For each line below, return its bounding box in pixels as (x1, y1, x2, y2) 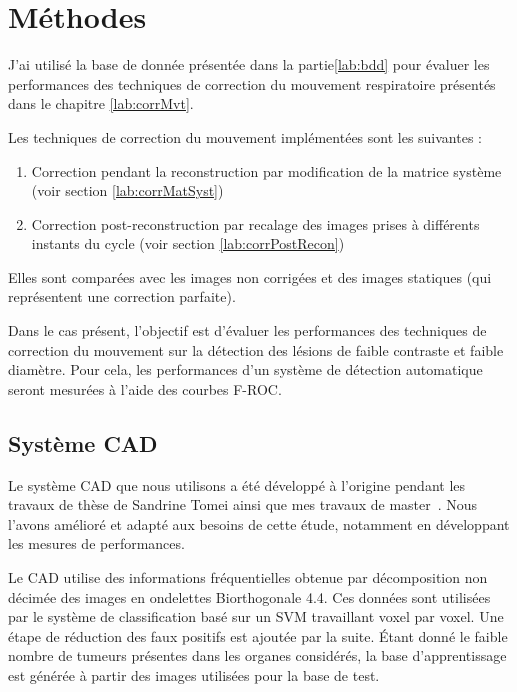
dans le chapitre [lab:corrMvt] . (8, 93, 194, 114)
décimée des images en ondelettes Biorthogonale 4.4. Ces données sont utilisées (8, 586, 491, 607)
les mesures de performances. (8, 533, 185, 554)
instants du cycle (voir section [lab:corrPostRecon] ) (31, 233, 345, 254)
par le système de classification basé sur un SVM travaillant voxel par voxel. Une (8, 606, 504, 627)
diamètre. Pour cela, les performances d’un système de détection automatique (8, 359, 483, 380)
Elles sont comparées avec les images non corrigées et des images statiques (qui (8, 266, 492, 287)
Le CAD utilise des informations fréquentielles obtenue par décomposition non (8, 567, 488, 588)
